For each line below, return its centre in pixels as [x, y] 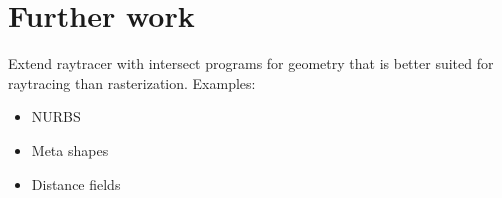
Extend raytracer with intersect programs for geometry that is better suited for [251, 63]
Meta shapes [70, 149]
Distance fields [76, 183]
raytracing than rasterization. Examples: [132, 82]
